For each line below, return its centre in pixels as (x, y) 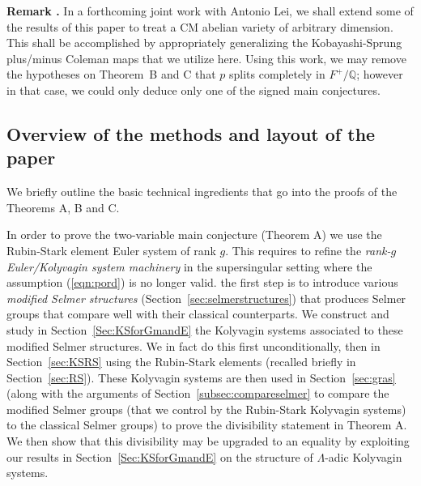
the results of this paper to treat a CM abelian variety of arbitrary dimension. (200, 26)
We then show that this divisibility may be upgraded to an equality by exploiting (208, 441)
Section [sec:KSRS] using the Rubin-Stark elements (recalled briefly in (181, 362)
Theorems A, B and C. (63, 207)
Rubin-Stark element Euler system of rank (111, 250)
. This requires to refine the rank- (308, 250)
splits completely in (277, 74)
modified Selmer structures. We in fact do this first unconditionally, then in (193, 345)
